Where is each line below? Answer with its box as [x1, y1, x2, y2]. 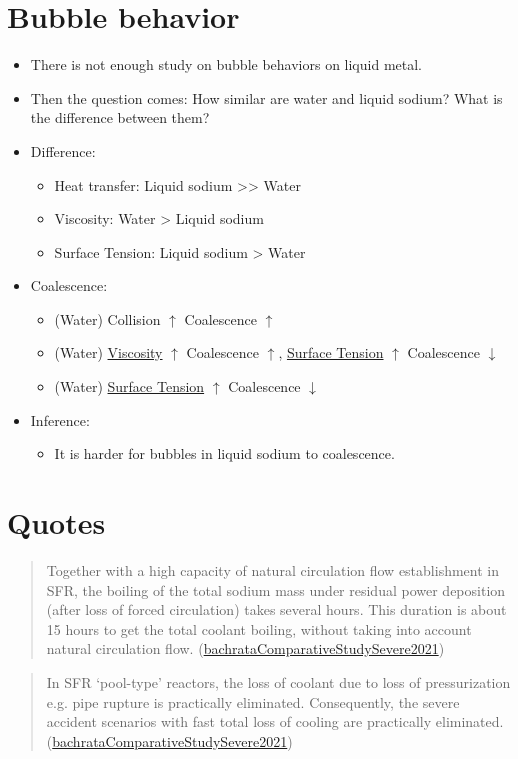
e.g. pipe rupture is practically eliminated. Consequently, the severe [46, 691, 460, 712]
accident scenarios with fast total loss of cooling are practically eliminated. [46, 711, 504, 732]
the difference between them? [30, 107, 210, 128]
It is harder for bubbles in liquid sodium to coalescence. [54, 443, 395, 464]
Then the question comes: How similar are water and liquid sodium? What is [30, 87, 503, 108]
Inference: [30, 409, 90, 430]
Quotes [7, 502, 106, 543]
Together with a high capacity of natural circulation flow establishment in [46, 559, 499, 580]
